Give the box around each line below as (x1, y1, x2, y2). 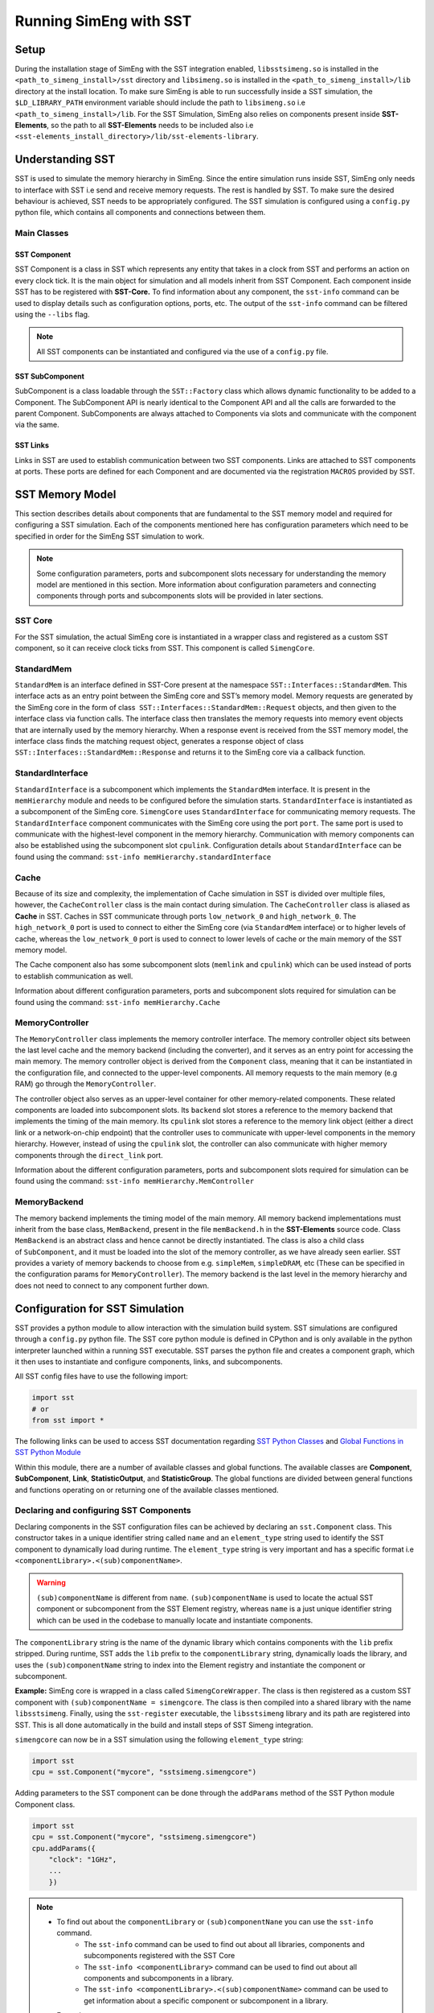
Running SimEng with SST (14, 12, 192, 30)
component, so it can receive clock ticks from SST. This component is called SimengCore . (14, 643, 315, 652)
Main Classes (14, 228, 69, 239)
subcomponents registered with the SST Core (84, 1951, 235, 1961)
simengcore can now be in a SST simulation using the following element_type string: (14, 1735, 304, 1745)
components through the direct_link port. (14, 1150, 164, 1159)
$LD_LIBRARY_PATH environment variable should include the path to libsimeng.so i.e (14, 97, 305, 108)
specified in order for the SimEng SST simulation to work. (14, 531, 205, 541)
